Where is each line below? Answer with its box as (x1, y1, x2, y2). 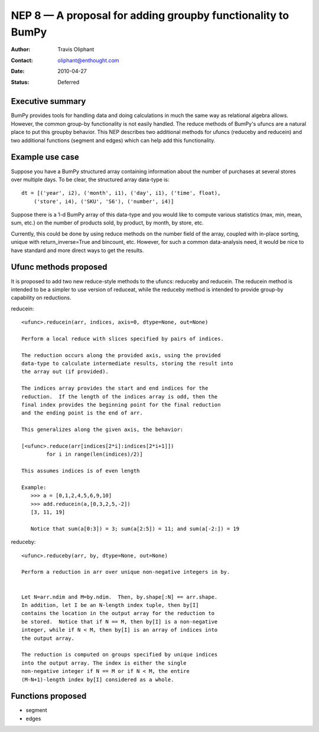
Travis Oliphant (57, 46, 95, 53)
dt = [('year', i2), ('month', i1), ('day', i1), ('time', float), (21, 189, 221, 197)
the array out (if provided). (21, 368, 109, 375)
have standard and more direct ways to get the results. (11, 247, 144, 254)
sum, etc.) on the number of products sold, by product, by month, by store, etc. (11, 219, 204, 227)
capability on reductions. (11, 294, 71, 301)
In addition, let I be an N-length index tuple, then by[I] (21, 602, 199, 608)
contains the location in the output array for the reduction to (21, 610, 215, 617)
